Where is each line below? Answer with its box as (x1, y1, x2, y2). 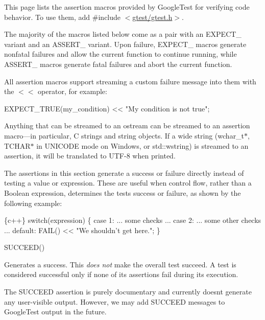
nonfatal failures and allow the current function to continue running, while (4, 49, 237, 59)
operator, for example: (38, 86, 107, 97)
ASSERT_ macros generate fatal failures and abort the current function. (4, 58, 232, 69)
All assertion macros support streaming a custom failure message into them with (4, 76, 256, 86)
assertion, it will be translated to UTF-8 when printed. (4, 150, 176, 161)
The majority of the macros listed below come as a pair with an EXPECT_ (4, 29, 242, 39)
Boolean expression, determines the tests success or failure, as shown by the (4, 187, 241, 198)
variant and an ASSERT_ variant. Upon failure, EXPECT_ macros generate (4, 38, 247, 49)
